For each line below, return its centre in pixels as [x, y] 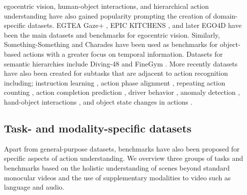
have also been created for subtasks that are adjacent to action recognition [116, 73]
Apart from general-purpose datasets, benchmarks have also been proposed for [122, 148]
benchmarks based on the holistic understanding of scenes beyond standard [117, 167]
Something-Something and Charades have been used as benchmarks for [111, 44]
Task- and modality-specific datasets [98, 128]
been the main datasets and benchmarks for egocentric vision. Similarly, [112, 34]
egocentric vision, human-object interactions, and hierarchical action [106, 6]
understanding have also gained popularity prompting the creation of [108, 15]
